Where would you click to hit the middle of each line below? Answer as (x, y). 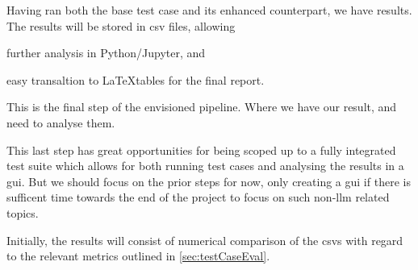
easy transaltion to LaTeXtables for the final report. (136, 79)
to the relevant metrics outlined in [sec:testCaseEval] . (138, 256)
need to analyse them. (61, 122)
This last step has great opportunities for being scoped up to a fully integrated (201, 150)
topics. (23, 212)
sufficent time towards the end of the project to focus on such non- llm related (198, 197)
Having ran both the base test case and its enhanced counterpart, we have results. (209, 10)
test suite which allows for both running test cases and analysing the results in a (205, 166)
